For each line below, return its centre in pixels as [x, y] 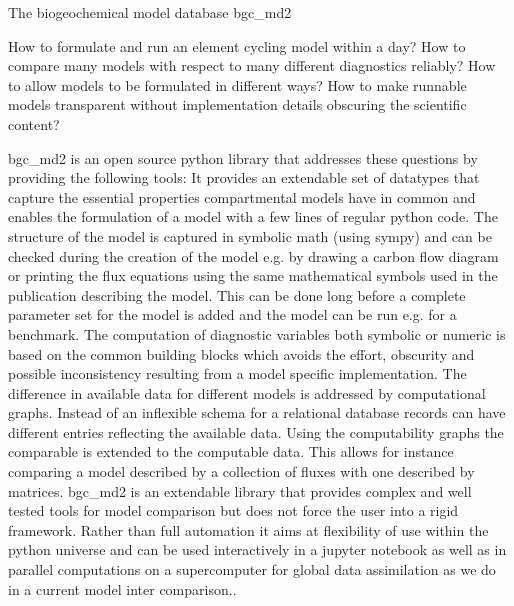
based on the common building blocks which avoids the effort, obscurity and [241, 353]
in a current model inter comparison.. [122, 588]
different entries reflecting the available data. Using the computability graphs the [256, 431]
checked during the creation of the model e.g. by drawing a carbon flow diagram [253, 255]
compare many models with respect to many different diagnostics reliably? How [252, 65]
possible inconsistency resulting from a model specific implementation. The [237, 373]
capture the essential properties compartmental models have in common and [242, 196]
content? [34, 123]
